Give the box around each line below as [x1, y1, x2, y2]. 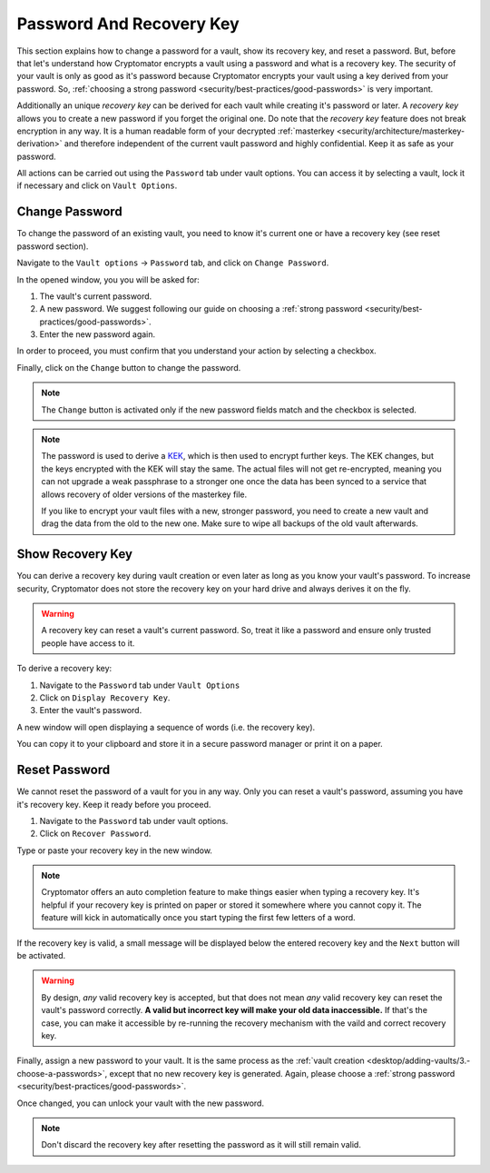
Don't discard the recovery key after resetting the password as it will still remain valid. [41, 1139, 362, 1150]
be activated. [16, 950, 66, 961]
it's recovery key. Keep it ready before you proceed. [16, 799, 211, 810]
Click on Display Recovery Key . [39, 692, 171, 703]
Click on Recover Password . [39, 828, 152, 840]
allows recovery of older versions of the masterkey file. [41, 489, 248, 500]
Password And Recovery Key [16, 14, 240, 34]
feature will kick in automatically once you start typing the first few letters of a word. [41, 912, 356, 923]
